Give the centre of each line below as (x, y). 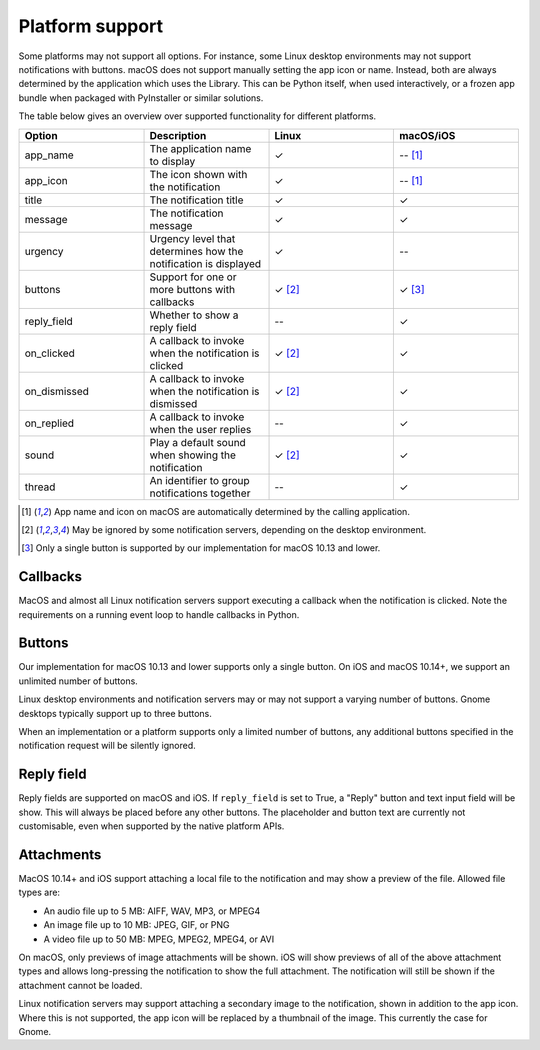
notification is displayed (205, 263)
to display (172, 161)
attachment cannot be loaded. (80, 985)
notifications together (200, 493)
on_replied (49, 423)
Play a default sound (198, 442)
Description (178, 135)
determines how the (196, 251)
